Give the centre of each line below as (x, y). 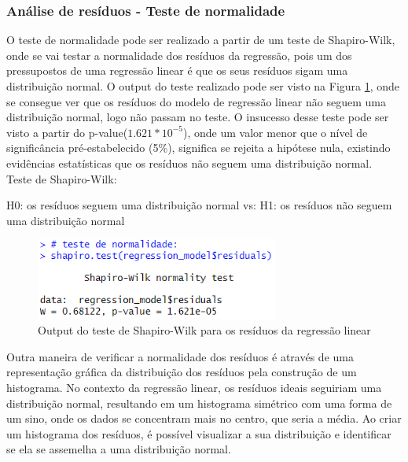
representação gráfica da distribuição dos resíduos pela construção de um (182, 372)
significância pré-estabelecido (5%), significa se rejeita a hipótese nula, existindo (198, 148)
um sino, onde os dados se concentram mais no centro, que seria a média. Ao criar (204, 418)
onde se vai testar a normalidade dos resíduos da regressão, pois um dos (179, 55)
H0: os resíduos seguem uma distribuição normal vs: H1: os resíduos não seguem (199, 205)
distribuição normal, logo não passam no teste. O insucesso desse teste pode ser (198, 117)
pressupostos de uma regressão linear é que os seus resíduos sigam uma (177, 70)
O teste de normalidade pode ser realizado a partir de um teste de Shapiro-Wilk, (201, 40)
